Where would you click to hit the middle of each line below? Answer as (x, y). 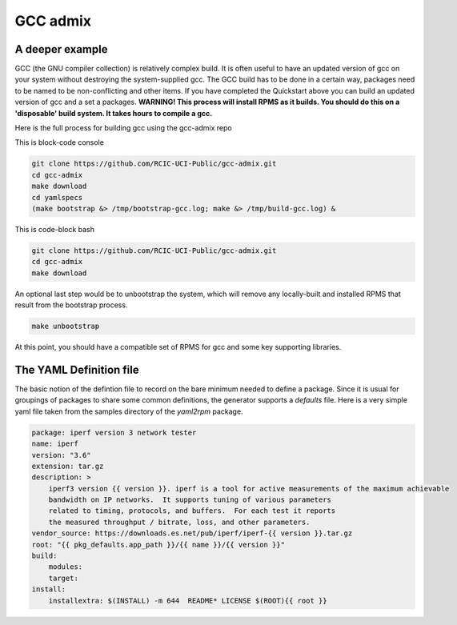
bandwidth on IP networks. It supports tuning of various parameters (190, 500)
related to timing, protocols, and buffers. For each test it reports (192, 511)
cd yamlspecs (57, 197)
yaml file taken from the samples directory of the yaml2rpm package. (129, 411)
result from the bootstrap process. (71, 305)
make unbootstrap (66, 327)
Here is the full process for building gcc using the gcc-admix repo (123, 128)
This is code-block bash (55, 229)
